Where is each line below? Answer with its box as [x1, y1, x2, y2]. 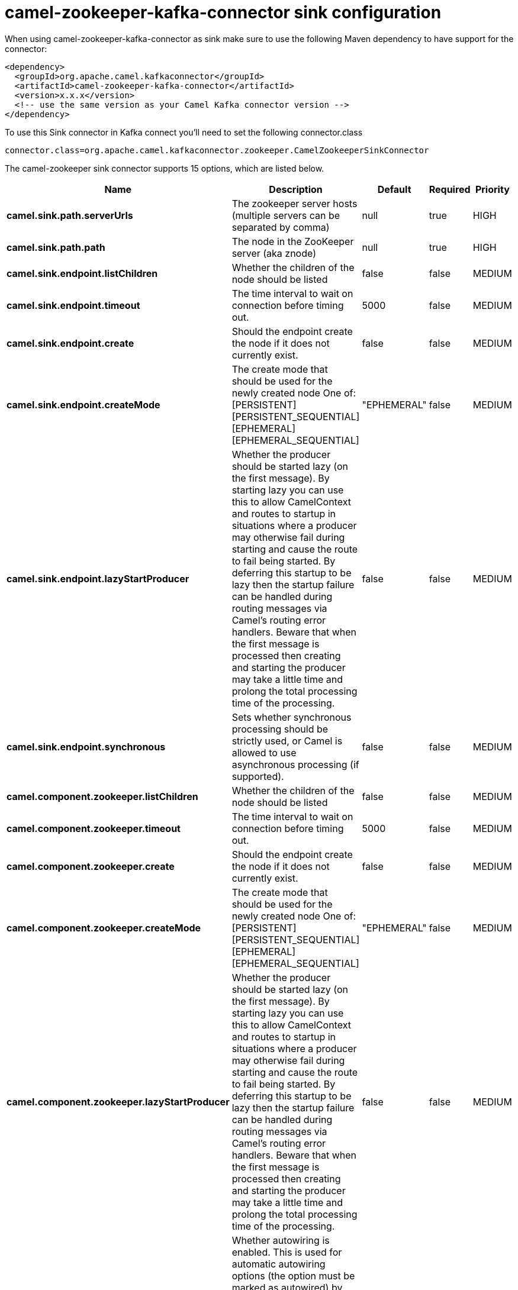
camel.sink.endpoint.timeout [7, 299, 140, 311]
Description [269, 183, 323, 195]
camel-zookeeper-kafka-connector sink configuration [5, 2, 442, 22]
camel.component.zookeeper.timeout [7, 822, 181, 834]
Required [429, 183, 471, 195]
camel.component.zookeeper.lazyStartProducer [7, 1095, 230, 1108]
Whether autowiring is [231, 1234, 330, 1246]
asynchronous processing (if [231, 758, 359, 770]
